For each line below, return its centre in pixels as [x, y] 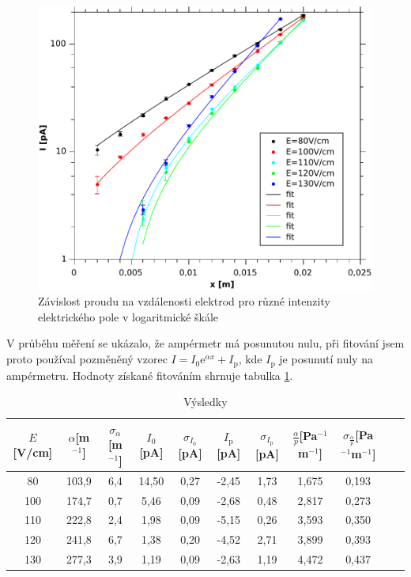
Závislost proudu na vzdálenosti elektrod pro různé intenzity [184, 301]
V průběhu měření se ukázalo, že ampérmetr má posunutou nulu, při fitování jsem [205, 343]
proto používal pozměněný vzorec [87, 359]
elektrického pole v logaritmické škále [128, 316]
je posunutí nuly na [326, 359]
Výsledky [205, 402]
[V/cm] [33, 452]
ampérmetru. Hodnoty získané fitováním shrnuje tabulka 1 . [150, 375]
